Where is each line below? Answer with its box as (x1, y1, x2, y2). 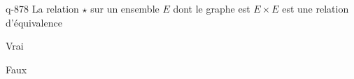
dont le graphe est (173, 1, 250, 15)
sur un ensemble (90, 1, 160, 15)
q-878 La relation (6, 1, 79, 15)
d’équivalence (6, 15, 62, 29)
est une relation (282, 1, 349, 15)
